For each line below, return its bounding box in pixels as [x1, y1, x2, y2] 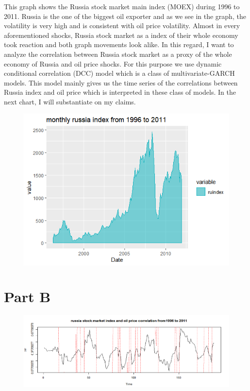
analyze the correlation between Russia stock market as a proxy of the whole [4, 49, 232, 59]
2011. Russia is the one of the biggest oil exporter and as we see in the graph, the [4, 11, 246, 21]
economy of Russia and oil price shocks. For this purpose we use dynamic [4, 58, 222, 68]
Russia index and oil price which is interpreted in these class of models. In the [4, 87, 236, 97]
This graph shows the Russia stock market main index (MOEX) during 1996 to [4, 1, 240, 11]
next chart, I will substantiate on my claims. [4, 96, 136, 106]
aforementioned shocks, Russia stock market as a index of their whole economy [4, 30, 238, 40]
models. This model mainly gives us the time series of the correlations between [4, 77, 238, 87]
